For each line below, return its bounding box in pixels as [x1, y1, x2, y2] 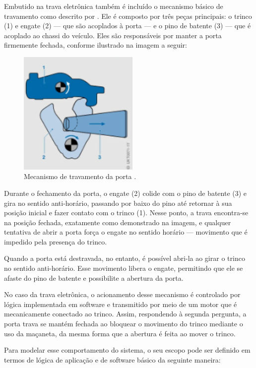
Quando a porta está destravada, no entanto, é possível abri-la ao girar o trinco [4, 253, 245, 263]
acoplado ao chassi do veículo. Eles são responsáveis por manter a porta [4, 30, 222, 40]
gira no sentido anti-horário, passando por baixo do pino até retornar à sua [4, 197, 232, 208]
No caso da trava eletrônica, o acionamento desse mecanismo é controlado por [4, 289, 241, 300]
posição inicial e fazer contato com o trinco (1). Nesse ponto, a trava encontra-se [4, 207, 249, 218]
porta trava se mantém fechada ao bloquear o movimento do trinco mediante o [4, 318, 243, 329]
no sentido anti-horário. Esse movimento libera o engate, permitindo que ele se [4, 263, 243, 273]
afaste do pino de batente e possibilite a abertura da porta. [4, 272, 184, 283]
